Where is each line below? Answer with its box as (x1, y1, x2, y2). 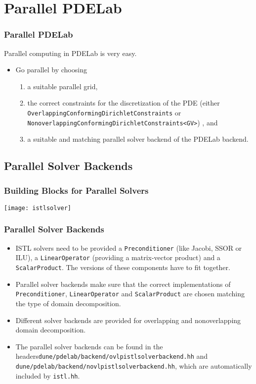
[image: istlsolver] (4, 204, 72, 212)
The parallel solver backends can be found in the (15, 341, 163, 351)
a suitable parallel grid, (27, 81, 98, 91)
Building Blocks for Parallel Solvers (4, 184, 149, 196)
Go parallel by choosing (15, 64, 87, 75)
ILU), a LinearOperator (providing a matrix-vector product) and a (15, 252, 220, 263)
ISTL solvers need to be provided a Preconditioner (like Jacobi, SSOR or (15, 242, 242, 253)
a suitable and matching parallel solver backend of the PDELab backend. (27, 134, 249, 144)
